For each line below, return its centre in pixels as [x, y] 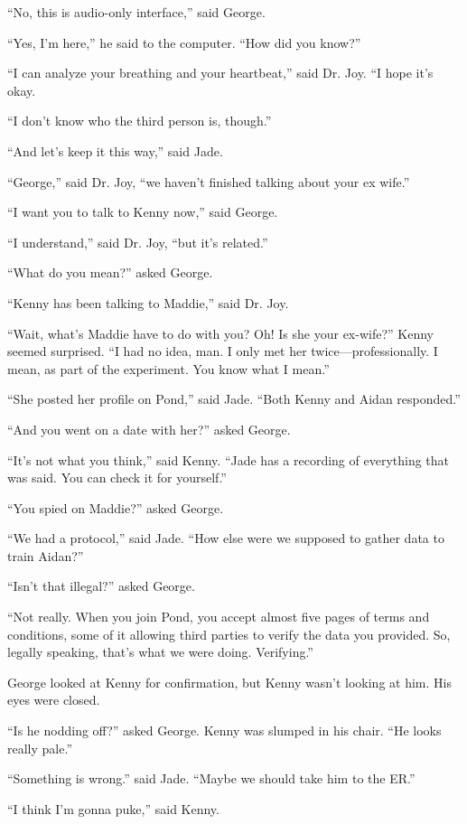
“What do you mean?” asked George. [110, 272]
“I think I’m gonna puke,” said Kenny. [113, 808]
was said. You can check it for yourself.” [117, 478]
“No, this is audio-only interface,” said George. [136, 12]
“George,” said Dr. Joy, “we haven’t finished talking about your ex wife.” [209, 181]
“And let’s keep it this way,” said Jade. [115, 150]
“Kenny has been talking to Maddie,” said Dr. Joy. [148, 302]
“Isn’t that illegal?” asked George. [101, 586]
